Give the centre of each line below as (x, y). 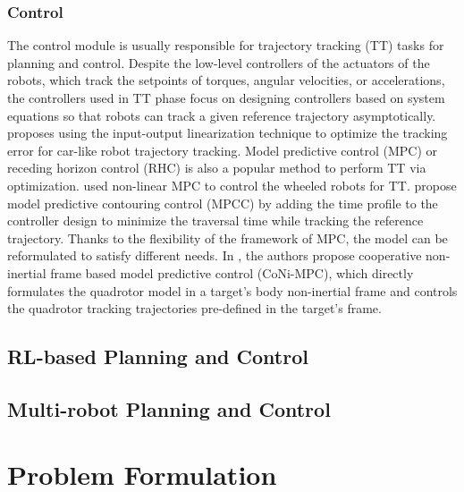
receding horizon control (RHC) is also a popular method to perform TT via (217, 168)
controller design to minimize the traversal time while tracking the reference (215, 221)
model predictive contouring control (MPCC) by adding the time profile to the (223, 203)
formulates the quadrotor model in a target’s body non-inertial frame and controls (232, 290)
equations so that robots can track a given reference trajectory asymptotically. (222, 115)
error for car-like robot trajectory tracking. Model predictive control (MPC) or (222, 150)
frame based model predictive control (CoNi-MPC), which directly (232, 272)
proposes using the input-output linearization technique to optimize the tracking (228, 133)
